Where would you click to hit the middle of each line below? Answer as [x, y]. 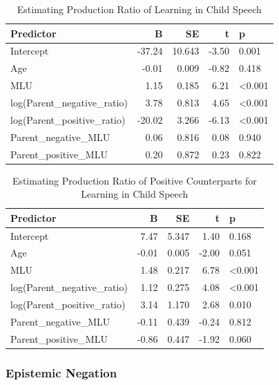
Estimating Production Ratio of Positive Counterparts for [134, 180]
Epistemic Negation [61, 372]
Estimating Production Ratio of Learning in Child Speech [139, 9]
